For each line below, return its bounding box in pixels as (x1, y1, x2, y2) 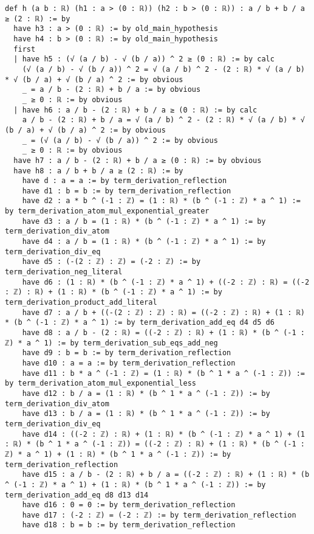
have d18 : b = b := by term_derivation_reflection (22, 521, 236, 530)
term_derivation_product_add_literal (5, 298, 157, 307)
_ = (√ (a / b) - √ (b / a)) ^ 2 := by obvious (22, 136, 218, 145)
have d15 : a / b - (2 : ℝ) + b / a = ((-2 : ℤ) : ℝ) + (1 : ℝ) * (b (22, 470, 310, 479)
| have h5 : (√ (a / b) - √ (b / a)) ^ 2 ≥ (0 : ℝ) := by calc (13, 55, 275, 64)
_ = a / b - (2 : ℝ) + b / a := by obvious (22, 85, 201, 94)
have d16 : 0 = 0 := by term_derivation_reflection (22, 501, 236, 510)
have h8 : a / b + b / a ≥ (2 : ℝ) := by (13, 166, 183, 175)
